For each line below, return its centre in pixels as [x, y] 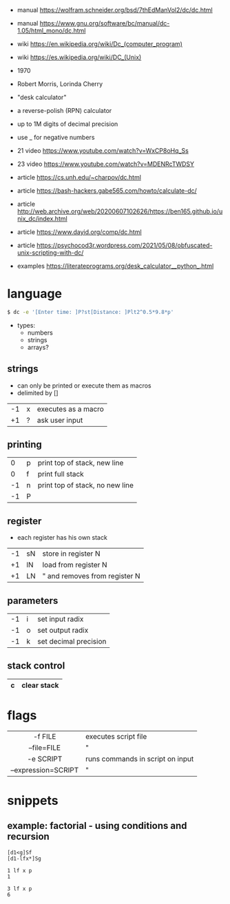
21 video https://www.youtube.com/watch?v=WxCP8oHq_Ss [103, 150]
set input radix [61, 619]
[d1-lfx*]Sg [24, 859]
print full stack [61, 474]
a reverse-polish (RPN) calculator [64, 111]
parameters [33, 601]
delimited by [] [38, 392]
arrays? [38, 347]
